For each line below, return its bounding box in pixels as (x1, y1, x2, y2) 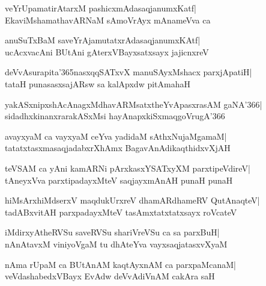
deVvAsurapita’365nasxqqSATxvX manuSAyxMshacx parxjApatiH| (5, 66, 252, 78)
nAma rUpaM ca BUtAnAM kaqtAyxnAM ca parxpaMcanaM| (5, 258, 236, 270)
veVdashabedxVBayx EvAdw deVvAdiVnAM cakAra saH (5, 270, 215, 282)
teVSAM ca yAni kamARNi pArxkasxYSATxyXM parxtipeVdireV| (5, 161, 250, 174)
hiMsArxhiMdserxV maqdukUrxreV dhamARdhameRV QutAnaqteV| (5, 194, 260, 207)
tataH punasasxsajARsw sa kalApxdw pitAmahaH (5, 77, 190, 90)
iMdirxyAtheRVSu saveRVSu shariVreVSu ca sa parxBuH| (5, 226, 220, 238)
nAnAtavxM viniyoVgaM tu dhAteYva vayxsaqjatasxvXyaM (5, 237, 228, 250)
